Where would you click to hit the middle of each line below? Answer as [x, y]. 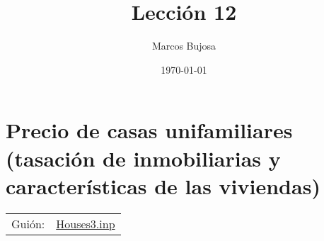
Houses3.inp [86, 223]
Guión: [28, 223]
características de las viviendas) [163, 185]
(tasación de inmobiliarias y [143, 158]
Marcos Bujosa [184, 46]
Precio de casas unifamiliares [149, 130]
